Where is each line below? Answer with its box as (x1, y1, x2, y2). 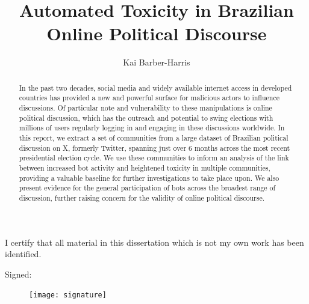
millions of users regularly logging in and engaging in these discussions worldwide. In (19, 123, 285, 133)
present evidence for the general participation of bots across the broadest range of (19, 183, 276, 193)
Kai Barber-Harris (123, 56, 190, 68)
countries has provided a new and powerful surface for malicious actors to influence (19, 93, 280, 103)
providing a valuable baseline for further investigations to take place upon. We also (19, 172, 279, 183)
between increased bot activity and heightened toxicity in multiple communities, (19, 162, 270, 172)
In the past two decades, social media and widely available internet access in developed (19, 82, 292, 93)
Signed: (5, 267, 32, 280)
